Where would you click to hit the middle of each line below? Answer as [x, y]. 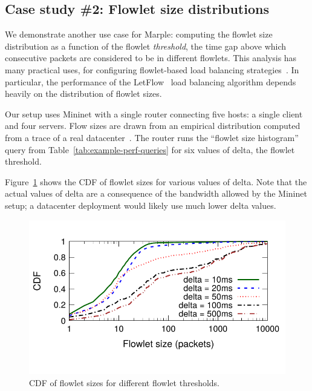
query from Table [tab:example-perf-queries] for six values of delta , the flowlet [150, 149]
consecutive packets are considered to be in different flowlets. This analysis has [151, 58]
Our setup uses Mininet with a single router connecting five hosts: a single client [154, 113]
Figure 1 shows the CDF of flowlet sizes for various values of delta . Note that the [156, 181]
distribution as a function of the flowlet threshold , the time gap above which [146, 46]
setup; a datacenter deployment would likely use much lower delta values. [141, 205]
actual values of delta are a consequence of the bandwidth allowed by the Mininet [156, 193]
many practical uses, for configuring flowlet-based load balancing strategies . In [152, 69]
